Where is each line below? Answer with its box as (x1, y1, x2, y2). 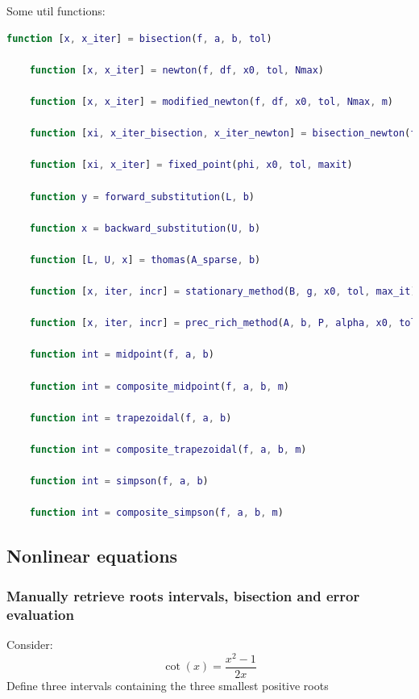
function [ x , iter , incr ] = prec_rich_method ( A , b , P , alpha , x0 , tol (29, 317, 417, 329)
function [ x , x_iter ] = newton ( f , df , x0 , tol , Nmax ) (29, 64, 325, 76)
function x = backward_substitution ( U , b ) (29, 222, 261, 234)
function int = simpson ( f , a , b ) (29, 475, 209, 488)
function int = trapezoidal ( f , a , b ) (29, 412, 232, 424)
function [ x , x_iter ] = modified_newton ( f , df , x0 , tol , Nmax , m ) (29, 95, 393, 107)
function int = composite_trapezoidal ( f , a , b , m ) (29, 444, 307, 456)
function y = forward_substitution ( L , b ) (29, 190, 255, 203)
